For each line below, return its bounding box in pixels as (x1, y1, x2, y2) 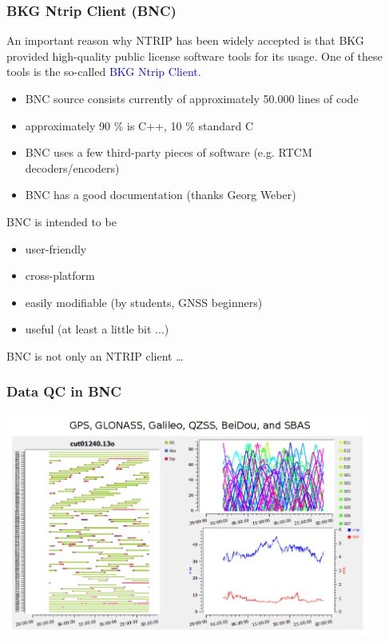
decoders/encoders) (25, 159, 120, 176)
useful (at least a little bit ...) (25, 321, 169, 337)
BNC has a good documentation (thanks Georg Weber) (25, 186, 296, 203)
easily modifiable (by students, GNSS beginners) (25, 293, 263, 310)
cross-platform (25, 267, 95, 284)
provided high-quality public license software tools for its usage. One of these (6, 47, 383, 64)
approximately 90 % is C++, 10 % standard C (25, 117, 254, 134)
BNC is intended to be (6, 213, 117, 229)
